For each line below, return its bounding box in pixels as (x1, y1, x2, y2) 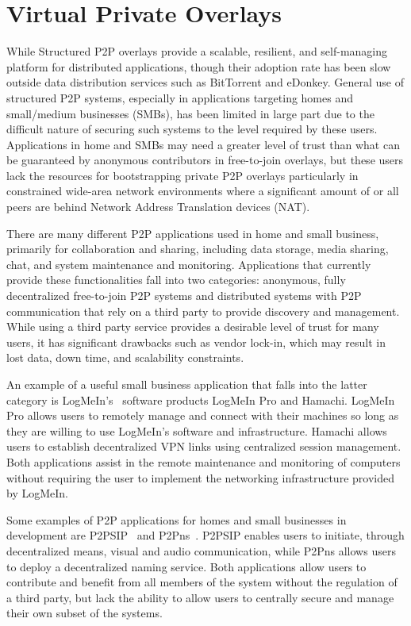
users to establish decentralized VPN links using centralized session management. (6, 438, 401, 455)
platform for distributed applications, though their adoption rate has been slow (6, 58, 391, 75)
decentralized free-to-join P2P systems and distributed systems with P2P (6, 287, 362, 304)
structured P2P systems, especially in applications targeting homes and (6, 89, 353, 106)
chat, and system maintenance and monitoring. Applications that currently (6, 255, 371, 272)
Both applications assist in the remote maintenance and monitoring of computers (6, 453, 401, 470)
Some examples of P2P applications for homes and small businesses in (6, 511, 347, 528)
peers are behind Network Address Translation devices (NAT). (6, 198, 310, 215)
